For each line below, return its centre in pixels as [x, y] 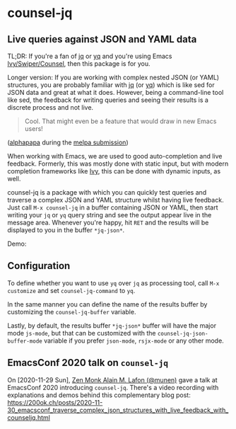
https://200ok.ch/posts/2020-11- [55, 402]
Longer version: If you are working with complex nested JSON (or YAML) [113, 77]
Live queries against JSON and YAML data [102, 39]
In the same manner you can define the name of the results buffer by [107, 304]
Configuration [39, 266]
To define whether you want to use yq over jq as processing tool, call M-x [113, 283]
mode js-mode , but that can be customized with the [82, 333]
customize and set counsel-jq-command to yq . [71, 290]
